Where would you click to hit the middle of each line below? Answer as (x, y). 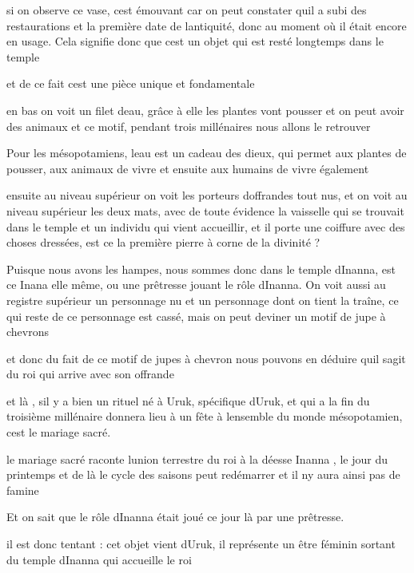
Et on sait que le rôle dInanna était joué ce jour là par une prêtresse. (175, 517)
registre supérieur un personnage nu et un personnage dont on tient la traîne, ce (203, 300)
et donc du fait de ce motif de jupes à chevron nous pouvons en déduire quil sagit (206, 358)
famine (23, 490)
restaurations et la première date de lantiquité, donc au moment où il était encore (207, 25)
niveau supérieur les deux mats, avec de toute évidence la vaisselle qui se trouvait (205, 210)
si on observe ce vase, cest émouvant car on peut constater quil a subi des (187, 10)
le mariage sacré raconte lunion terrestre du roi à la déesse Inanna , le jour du (197, 458)
